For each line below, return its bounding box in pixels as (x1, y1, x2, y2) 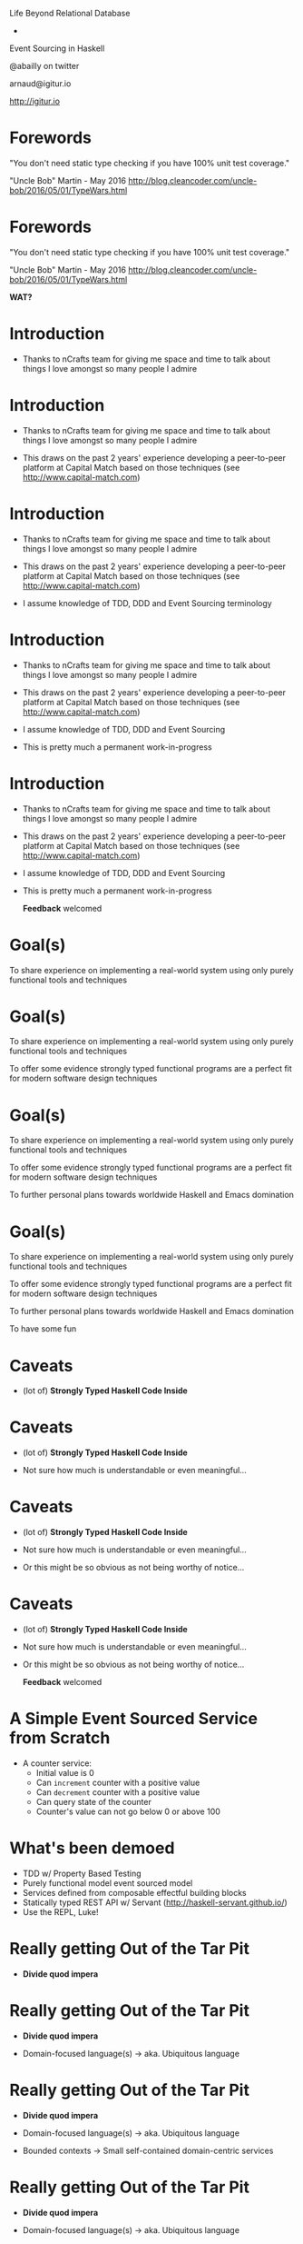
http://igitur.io (9, 95, 61, 106)
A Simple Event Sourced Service (9, 1709, 259, 1730)
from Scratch (9, 1728, 111, 1749)
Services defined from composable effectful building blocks (22, 1887, 247, 1898)
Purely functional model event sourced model (22, 1877, 193, 1889)
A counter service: (22, 1758, 93, 1769)
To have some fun (9, 1323, 77, 1334)
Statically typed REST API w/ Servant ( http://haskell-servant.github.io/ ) (22, 1897, 288, 1908)
